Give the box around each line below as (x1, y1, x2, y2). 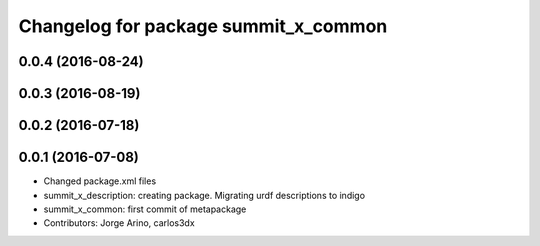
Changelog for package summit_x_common (18, 15, 388, 37)
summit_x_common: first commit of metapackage (43, 203, 247, 215)
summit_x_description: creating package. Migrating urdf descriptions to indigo (43, 189, 365, 201)
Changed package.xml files (43, 175, 157, 187)
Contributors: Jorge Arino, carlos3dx (43, 217, 195, 229)
